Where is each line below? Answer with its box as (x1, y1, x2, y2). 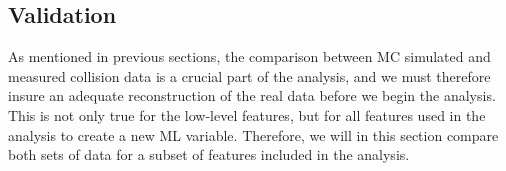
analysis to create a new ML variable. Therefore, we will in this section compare (8, 124, 499, 145)
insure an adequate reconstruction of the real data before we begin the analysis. (8, 85, 496, 106)
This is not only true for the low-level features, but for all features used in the (8, 104, 486, 125)
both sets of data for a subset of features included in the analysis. (8, 144, 410, 165)
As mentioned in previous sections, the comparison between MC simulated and (8, 46, 491, 67)
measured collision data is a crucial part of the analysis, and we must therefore (8, 65, 491, 86)
